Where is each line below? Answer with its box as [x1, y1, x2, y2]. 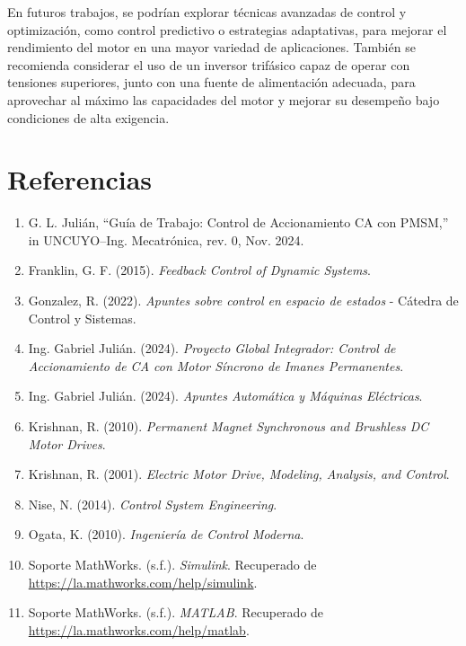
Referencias [7, 161, 153, 198]
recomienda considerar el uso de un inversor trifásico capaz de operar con [7, 55, 410, 74]
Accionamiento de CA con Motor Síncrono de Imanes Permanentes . [28, 356, 404, 375]
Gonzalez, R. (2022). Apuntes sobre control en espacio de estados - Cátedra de [28, 291, 459, 310]
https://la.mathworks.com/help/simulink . [28, 572, 258, 591]
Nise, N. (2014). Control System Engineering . [28, 494, 277, 513]
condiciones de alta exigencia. [7, 108, 170, 127]
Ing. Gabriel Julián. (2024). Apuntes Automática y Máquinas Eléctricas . [28, 386, 423, 405]
